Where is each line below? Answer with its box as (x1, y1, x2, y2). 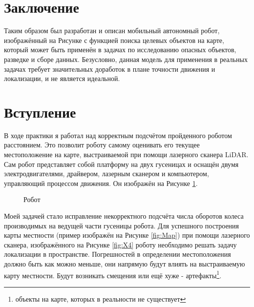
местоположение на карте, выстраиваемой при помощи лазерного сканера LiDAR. (4, 149, 249, 159)
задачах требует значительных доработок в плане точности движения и (4, 63, 215, 74)
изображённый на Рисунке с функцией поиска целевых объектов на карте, (4, 35, 224, 45)
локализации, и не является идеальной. (4, 73, 120, 83)
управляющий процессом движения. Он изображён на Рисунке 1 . (4, 178, 198, 188)
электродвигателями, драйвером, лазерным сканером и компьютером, (4, 168, 209, 179)
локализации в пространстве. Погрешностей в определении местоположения (4, 249, 231, 259)
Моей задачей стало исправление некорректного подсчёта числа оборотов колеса (4, 210, 244, 221)
